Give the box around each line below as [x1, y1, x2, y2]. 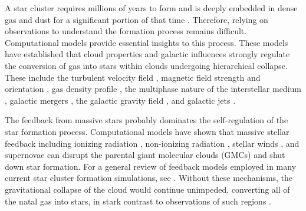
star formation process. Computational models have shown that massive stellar [5, 125, 289, 137]
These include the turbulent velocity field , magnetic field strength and [5, 71, 261, 83]
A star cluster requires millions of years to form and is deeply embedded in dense [5, 2, 298, 14]
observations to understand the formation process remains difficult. [5, 25, 247, 37]
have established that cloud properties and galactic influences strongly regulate [5, 48, 290, 60]
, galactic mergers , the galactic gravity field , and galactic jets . [5, 94, 236, 106]
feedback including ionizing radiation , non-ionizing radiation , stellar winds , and [5, 137, 300, 149]
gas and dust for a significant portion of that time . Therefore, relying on [5, 13, 268, 25]
